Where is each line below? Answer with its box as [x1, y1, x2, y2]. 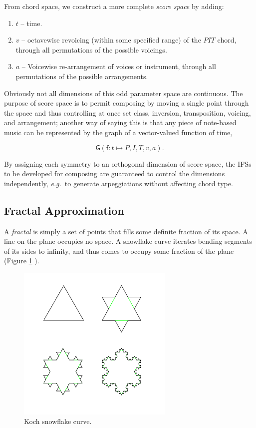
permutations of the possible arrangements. [15, 71, 148, 81]
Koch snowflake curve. [24, 416, 92, 426]
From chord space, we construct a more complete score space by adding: [4, 1, 224, 11]
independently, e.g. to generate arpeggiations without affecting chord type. [4, 178, 233, 188]
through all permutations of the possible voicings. [15, 44, 167, 55]
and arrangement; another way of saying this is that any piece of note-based [4, 117, 237, 128]
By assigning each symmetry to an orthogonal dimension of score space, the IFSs [4, 158, 252, 169]
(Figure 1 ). [4, 255, 39, 266]
